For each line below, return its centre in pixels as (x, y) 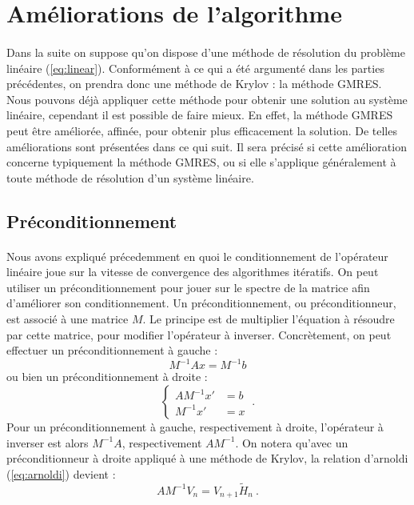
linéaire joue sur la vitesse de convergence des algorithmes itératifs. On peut (193, 272)
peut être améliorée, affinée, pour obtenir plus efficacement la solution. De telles (202, 130)
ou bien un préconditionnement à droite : (107, 377)
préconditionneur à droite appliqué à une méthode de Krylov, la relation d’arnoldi (207, 458)
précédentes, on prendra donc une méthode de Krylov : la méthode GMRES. (194, 84)
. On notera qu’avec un (292, 442)
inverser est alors (48, 442)
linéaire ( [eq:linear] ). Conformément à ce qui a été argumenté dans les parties (195, 68)
